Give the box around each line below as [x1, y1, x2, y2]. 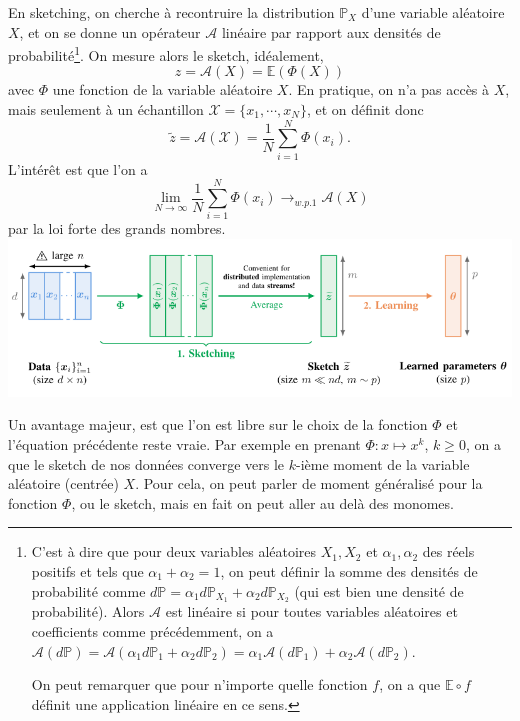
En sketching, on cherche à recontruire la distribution [8, 2, 335, 22]
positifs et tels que [31, 560, 144, 581]
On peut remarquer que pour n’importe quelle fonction [31, 674, 368, 695]
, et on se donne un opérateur [19, 21, 201, 42]
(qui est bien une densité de [294, 580, 464, 601]
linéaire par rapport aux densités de [221, 21, 441, 42]
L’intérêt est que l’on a [8, 158, 148, 179]
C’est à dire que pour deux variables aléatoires [31, 541, 317, 562]
